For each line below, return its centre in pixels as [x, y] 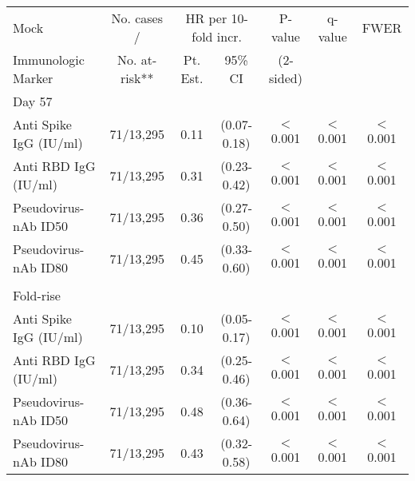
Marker [33, 78]
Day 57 [33, 101]
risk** [137, 78]
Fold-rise [37, 295]
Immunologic [49, 60]
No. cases [137, 18]
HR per [206, 18]
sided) [286, 78]
